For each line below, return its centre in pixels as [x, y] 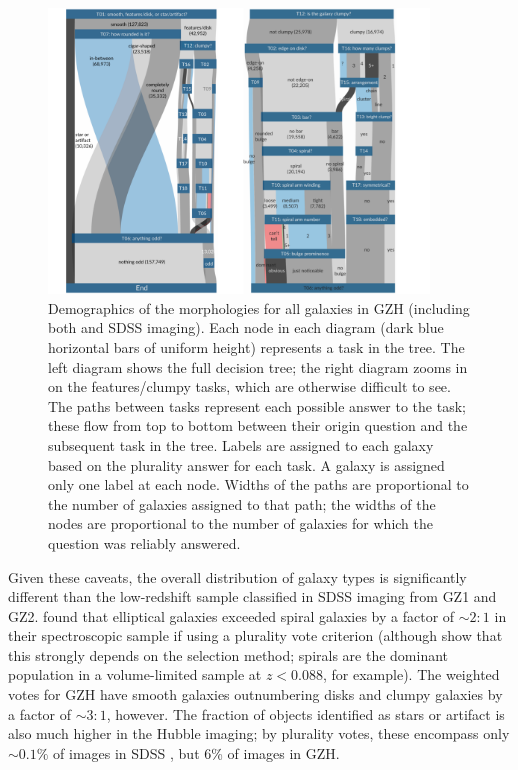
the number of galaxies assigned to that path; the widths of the [242, 503]
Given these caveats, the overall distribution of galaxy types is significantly [237, 576]
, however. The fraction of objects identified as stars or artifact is [305, 713]
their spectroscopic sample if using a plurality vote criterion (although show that [255, 635]
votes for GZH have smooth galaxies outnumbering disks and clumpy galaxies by [255, 694]
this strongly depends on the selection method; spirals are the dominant [228, 654]
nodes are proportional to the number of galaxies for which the [240, 523]
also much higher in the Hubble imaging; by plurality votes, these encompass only [259, 733]
